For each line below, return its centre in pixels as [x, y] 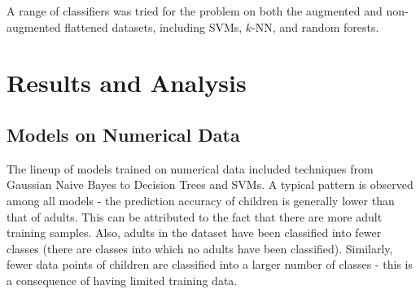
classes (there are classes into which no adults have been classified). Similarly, [200, 248]
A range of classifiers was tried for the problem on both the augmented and [195, 11]
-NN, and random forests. [315, 26]
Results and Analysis [127, 83]
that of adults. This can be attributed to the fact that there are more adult [195, 216]
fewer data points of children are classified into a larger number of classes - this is [210, 264]
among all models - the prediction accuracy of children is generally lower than [201, 200]
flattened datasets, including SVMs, [153, 26]
